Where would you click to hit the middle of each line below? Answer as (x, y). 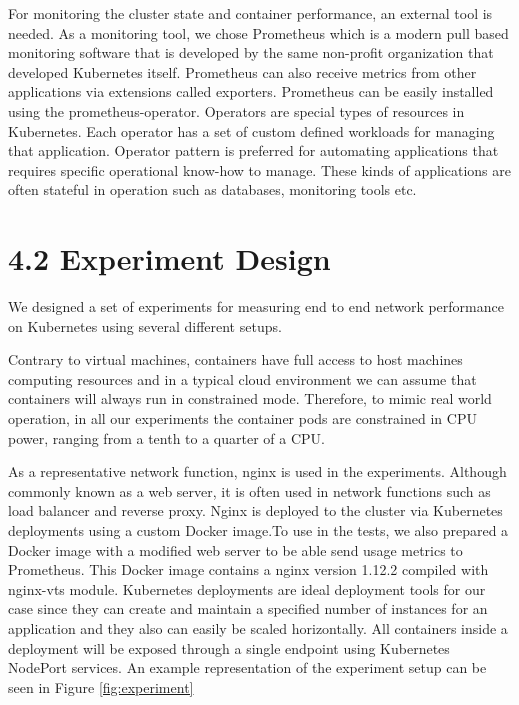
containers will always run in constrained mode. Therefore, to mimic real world (250, 398)
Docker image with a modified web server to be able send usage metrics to (235, 549)
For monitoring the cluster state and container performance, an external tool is (250, 13)
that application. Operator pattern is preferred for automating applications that (253, 150)
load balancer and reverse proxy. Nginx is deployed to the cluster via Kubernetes (255, 510)
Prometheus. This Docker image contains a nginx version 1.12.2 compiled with (248, 569)
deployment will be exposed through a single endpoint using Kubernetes (229, 647)
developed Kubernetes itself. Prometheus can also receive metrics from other (242, 71)
